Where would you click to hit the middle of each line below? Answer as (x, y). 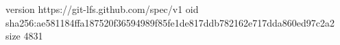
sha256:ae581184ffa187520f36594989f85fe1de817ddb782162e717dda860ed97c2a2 (170, 22)
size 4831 (24, 36)
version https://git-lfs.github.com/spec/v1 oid (102, 9)
